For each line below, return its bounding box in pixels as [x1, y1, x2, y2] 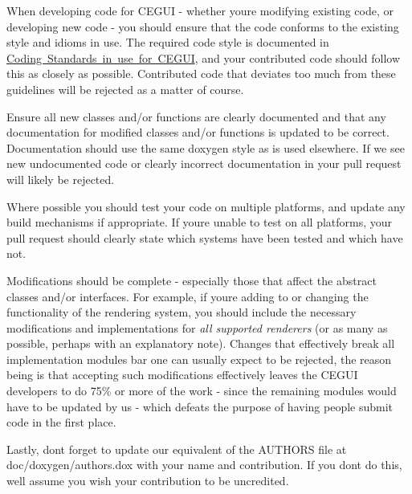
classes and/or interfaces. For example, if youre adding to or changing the [6, 288, 369, 304]
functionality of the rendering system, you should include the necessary [6, 304, 357, 320]
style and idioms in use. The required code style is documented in [6, 34, 329, 51]
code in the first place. [6, 414, 116, 431]
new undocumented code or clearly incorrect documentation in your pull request [6, 155, 402, 172]
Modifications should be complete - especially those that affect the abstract [6, 271, 377, 288]
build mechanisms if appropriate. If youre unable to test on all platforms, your [6, 214, 393, 231]
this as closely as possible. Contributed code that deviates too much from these [6, 65, 396, 82]
